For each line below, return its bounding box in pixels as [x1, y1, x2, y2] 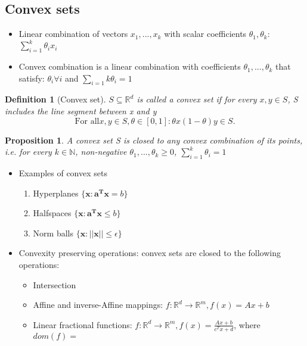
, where [234, 318, 261, 331]
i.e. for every [5, 145, 52, 158]
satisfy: [18, 71, 45, 84]
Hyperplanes [33, 186, 79, 199]
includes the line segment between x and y [5, 105, 157, 117]
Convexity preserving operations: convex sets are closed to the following [18, 247, 281, 259]
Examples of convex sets [18, 167, 107, 179]
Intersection [33, 278, 76, 291]
